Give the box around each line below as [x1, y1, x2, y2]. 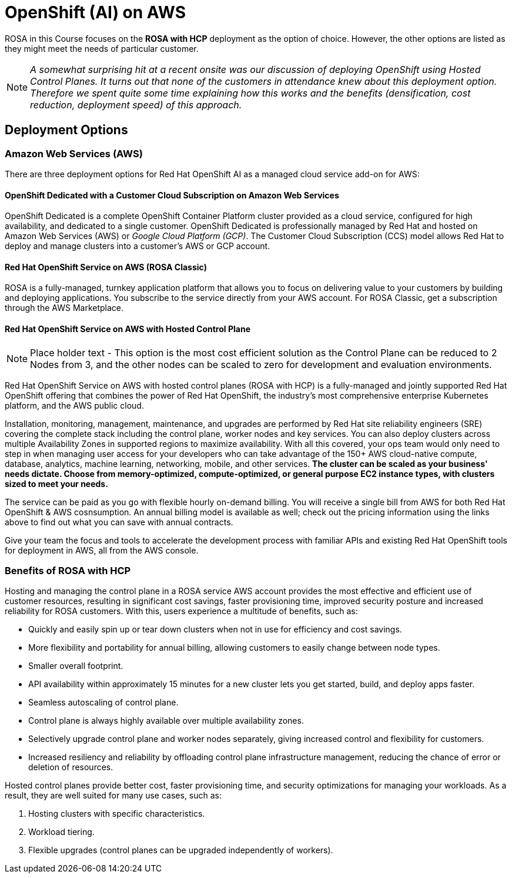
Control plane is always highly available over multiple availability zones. [28, 715, 304, 726]
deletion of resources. [28, 762, 113, 773]
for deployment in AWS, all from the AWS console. [5, 545, 199, 555]
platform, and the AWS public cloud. [5, 400, 144, 410]
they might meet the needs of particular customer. [5, 43, 199, 54]
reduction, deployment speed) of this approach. [30, 98, 242, 111]
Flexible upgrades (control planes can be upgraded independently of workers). [28, 845, 333, 856]
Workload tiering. [28, 827, 95, 837]
